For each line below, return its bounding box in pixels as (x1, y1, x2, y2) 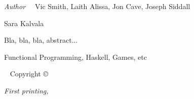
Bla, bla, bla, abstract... (4, 35, 78, 45)
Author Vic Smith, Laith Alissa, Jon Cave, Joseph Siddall (4, 1, 190, 11)
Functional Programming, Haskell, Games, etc (4, 51, 147, 62)
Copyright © (10, 68, 48, 79)
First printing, (4, 85, 49, 95)
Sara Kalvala (4, 18, 44, 28)
